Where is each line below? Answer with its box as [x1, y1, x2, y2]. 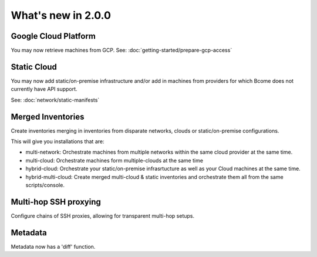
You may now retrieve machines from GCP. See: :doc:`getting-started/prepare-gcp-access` [11, 47, 232, 54]
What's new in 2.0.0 [11, 9, 112, 22]
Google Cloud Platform [11, 31, 96, 41]
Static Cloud [11, 62, 57, 72]
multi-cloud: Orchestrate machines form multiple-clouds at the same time [25, 157, 204, 164]
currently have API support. [11, 86, 77, 93]
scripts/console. [25, 182, 65, 188]
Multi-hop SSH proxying [11, 197, 101, 207]
